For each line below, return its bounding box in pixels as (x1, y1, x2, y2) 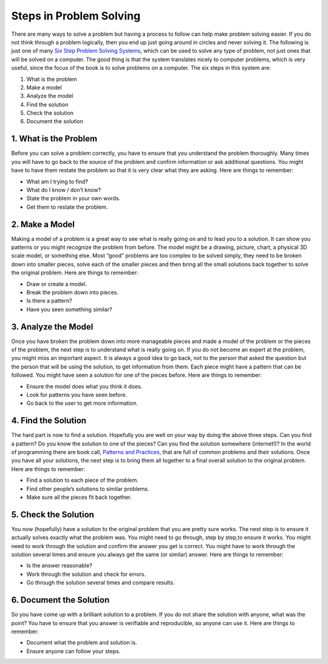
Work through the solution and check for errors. (26, 571, 146, 578)
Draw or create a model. (26, 280, 87, 288)
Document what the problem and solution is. (26, 639, 137, 646)
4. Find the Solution (11, 416, 87, 426)
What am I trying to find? (26, 178, 88, 185)
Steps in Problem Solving (11, 9, 141, 22)
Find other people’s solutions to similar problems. (26, 485, 149, 492)
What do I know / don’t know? (26, 186, 101, 194)
